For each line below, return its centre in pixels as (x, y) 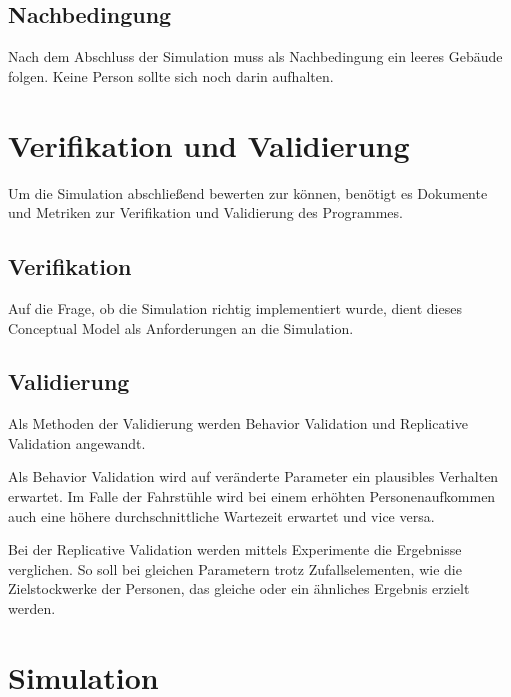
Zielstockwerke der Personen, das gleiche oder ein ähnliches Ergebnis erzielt (239, 588)
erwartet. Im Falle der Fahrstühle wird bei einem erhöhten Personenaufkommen (252, 496)
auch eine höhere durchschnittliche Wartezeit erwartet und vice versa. (221, 515)
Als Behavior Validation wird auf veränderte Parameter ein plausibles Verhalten (253, 476)
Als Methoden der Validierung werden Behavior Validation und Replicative (238, 423)
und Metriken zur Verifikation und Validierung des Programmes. (205, 212)
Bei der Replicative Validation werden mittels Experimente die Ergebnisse (235, 549)
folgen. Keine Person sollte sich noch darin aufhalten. (171, 75)
